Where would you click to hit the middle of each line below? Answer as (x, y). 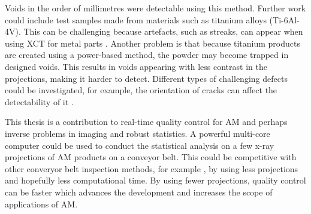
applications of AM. (41, 204)
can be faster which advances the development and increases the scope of (139, 192)
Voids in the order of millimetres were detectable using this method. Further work (155, 8)
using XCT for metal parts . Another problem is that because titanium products (153, 43)
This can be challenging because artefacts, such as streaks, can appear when (163, 31)
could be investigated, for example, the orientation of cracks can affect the (141, 90)
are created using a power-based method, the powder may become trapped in (147, 55)
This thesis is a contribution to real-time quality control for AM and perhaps (146, 122)
